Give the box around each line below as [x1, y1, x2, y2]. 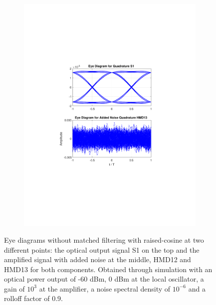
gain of [4, 283, 25, 294]
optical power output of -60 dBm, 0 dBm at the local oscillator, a [4, 274, 204, 284]
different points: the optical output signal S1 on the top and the [4, 244, 200, 255]
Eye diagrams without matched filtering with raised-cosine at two [4, 234, 204, 245]
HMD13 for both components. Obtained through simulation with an [4, 264, 213, 274]
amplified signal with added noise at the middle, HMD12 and [4, 254, 191, 265]
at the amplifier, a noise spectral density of [39, 283, 171, 294]
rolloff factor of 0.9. [4, 293, 63, 304]
